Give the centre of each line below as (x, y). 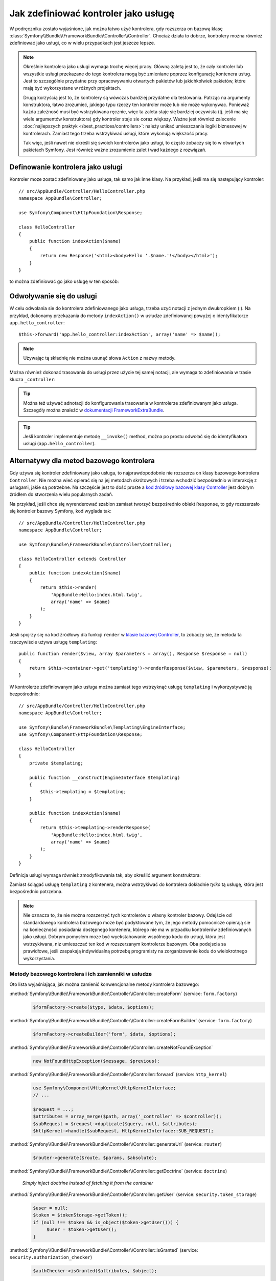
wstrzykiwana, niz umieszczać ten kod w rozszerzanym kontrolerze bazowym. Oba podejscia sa (125, 944)
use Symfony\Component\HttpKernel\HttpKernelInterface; (105, 1088)
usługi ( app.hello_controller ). (60, 444)
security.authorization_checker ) (51, 1257)
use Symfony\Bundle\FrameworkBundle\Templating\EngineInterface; (102, 727)
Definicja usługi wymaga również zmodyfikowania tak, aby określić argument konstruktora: (105, 875)
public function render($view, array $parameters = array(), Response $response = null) (133, 654)
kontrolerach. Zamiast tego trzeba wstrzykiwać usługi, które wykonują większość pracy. (116, 133)
